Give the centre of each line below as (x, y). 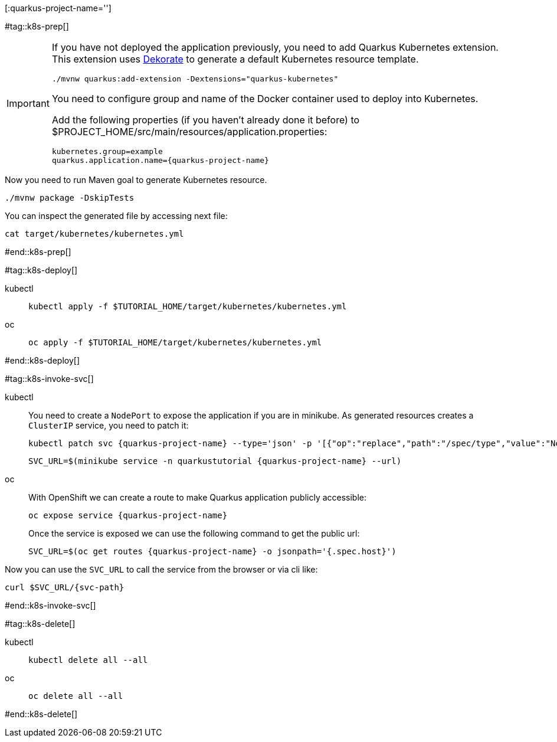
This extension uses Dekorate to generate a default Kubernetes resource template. (235, 59)
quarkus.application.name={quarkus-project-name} (160, 160)
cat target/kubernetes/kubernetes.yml (94, 234)
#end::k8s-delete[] (41, 714)
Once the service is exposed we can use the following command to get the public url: (194, 533)
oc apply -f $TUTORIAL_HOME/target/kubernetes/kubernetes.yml (175, 342)
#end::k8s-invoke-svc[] (50, 605)
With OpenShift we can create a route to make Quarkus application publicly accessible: (198, 497)
